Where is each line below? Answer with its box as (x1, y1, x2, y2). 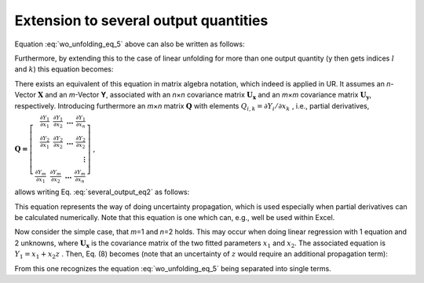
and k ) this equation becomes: (14, 64, 114, 74)
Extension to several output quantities (14, 12, 269, 29)
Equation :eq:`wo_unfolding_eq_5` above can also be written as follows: (14, 39, 245, 49)
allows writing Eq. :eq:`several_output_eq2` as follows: (14, 187, 190, 197)
